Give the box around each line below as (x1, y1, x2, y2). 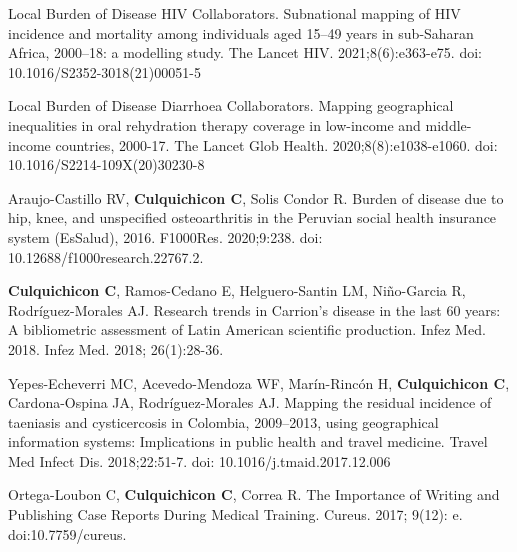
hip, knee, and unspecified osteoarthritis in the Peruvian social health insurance (8, 207, 497, 228)
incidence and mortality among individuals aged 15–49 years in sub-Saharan (8, 22, 474, 43)
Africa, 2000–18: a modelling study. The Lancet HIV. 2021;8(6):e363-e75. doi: (8, 42, 482, 63)
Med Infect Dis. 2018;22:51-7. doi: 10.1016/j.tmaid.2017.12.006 (8, 450, 391, 471)
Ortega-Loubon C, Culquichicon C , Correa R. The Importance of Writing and (8, 484, 500, 505)
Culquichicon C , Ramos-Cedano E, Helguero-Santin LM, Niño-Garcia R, (8, 280, 466, 301)
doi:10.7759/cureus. (8, 523, 127, 544)
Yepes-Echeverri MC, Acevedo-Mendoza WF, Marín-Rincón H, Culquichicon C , (8, 372, 510, 393)
